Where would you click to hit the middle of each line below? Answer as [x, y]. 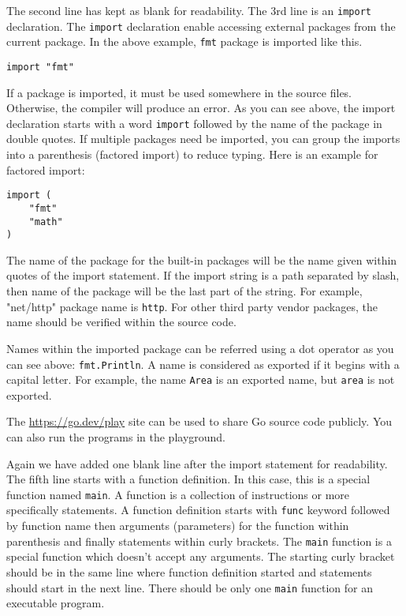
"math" [46, 222]
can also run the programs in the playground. [116, 437]
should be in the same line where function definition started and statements [189, 571]
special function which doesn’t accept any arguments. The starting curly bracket [201, 556]
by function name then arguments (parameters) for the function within [178, 526]
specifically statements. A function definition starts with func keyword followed [198, 510]
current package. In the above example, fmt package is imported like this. [184, 41]
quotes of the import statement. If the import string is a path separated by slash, [203, 275]
